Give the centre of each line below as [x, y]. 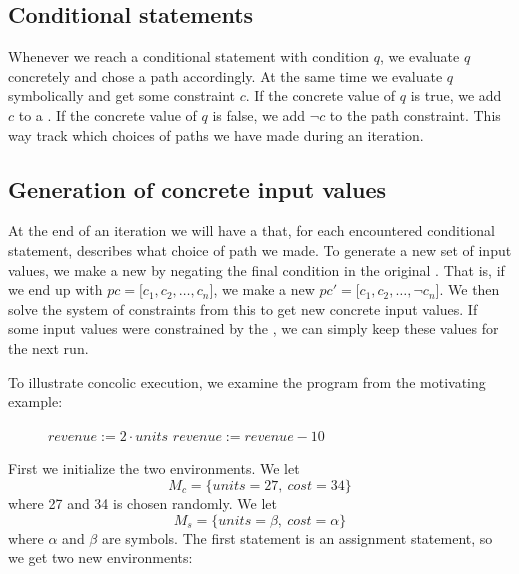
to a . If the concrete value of [107, 114]
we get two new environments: [100, 557]
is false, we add [259, 114]
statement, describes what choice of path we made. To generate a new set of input [260, 249]
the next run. [48, 347]
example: [35, 401]
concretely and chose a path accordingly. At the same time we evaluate [225, 75]
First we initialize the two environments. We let [154, 468]
